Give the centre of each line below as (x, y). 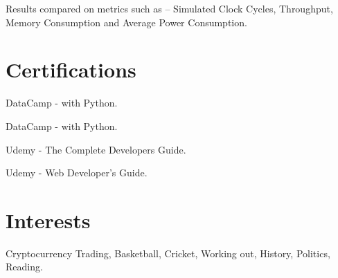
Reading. (24, 267)
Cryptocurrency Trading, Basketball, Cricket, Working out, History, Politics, (168, 253)
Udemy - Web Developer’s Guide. (77, 173)
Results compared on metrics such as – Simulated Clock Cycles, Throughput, (169, 8)
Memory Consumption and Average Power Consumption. (126, 22)
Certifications (71, 69)
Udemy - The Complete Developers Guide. (96, 149)
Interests (48, 220)
